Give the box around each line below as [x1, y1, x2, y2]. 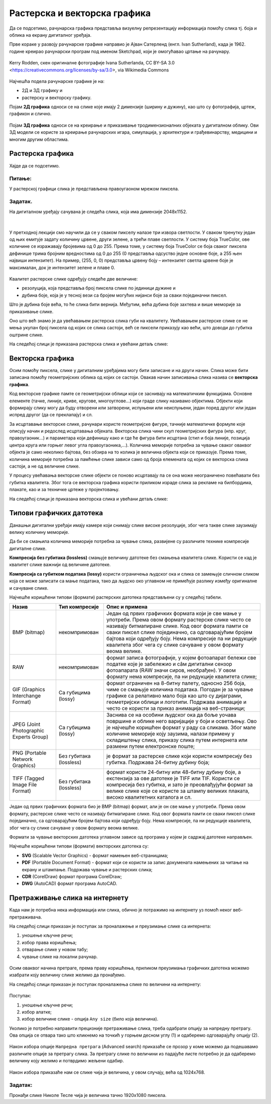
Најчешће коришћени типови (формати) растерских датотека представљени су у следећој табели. [9, 594, 222, 600]
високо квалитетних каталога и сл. [106, 794, 192, 801]
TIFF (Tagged [12, 775, 45, 782]
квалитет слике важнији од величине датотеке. [9, 562, 111, 568]
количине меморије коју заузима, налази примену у [106, 730, 235, 738]
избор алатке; [22, 1008, 52, 1015]
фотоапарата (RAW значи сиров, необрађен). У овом [106, 667, 236, 674]
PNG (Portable [12, 750, 47, 757]
